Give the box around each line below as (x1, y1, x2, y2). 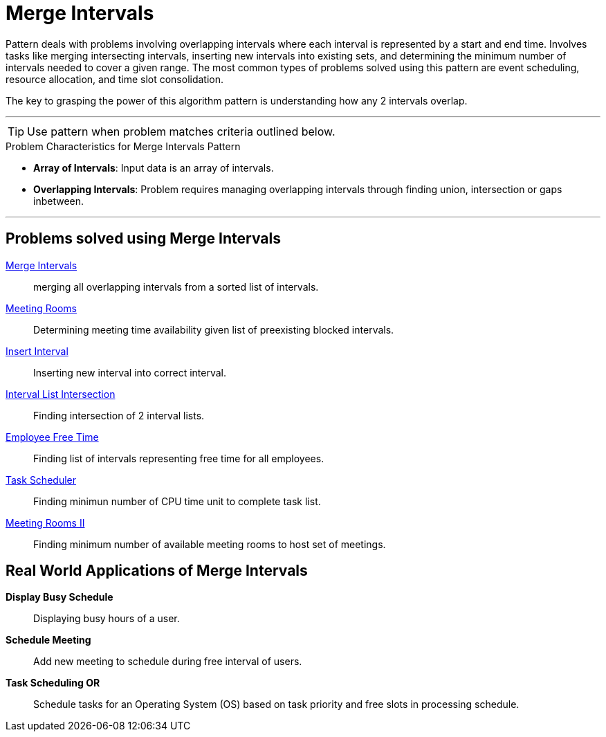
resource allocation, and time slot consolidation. (6, 73, 224, 85)
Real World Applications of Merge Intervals (6, 562, 308, 580)
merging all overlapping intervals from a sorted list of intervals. (33, 280, 319, 293)
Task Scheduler (6, 473, 76, 486)
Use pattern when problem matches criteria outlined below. (27, 124, 336, 138)
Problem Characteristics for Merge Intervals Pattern (6, 140, 241, 152)
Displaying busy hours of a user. (33, 612, 180, 625)
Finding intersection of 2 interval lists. (33, 409, 205, 421)
